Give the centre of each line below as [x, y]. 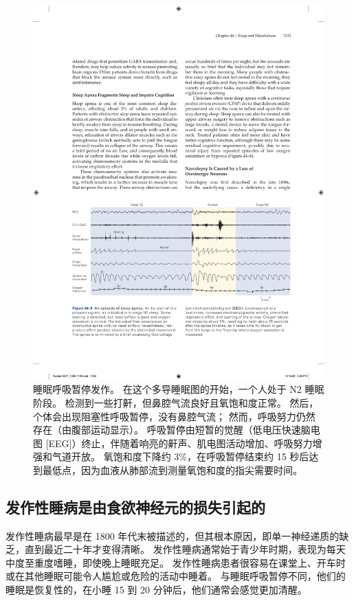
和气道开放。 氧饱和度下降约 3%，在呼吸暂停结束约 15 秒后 [176, 456]
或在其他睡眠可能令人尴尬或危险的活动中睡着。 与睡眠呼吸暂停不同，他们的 [176, 576]
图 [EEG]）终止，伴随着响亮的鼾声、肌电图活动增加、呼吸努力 [173, 443]
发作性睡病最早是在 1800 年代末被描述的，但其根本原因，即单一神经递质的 [173, 535]
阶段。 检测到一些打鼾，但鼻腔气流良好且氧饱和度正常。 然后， [176, 402]
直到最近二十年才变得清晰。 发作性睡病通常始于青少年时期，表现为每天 [185, 549]
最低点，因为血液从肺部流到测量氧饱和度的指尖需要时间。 [172, 469]
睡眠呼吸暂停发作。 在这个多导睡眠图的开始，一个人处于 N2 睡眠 [179, 389]
